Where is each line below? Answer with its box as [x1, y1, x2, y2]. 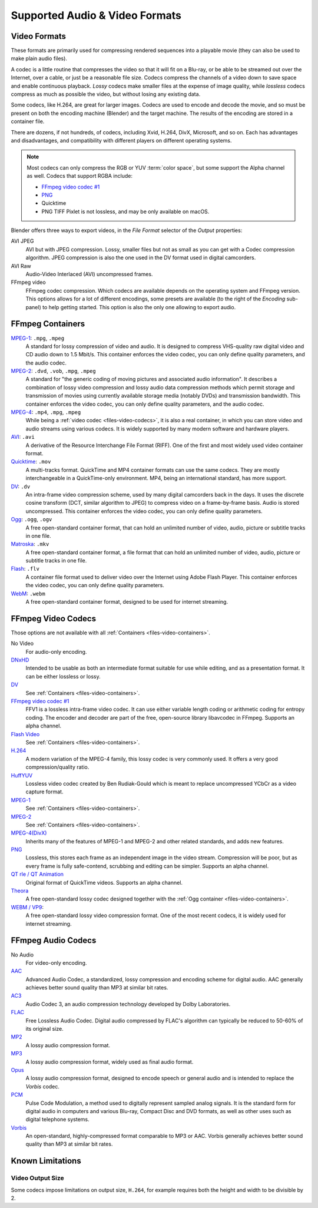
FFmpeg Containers [11, 319, 85, 329]
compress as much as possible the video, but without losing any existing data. [11, 91, 201, 98]
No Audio [11, 951, 34, 958]
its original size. [25, 1025, 64, 1032]
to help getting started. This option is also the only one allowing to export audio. [42, 303, 236, 310]
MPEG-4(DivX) [11, 829, 47, 836]
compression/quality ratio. [25, 763, 90, 771]
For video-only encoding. [25, 959, 87, 966]
